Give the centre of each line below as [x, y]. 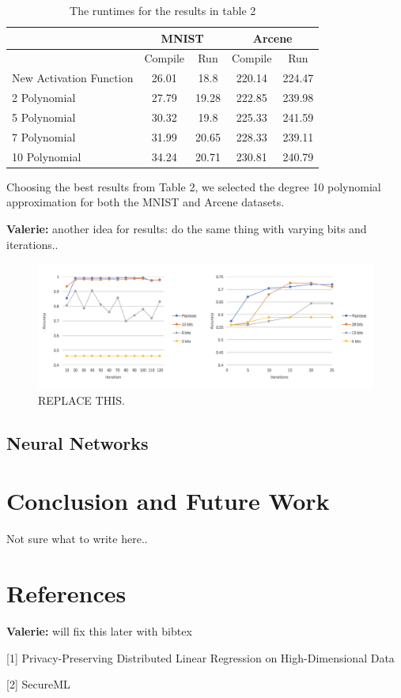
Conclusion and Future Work [168, 501]
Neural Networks [78, 442]
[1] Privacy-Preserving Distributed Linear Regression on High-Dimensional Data [200, 657]
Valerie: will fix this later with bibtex [99, 630]
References [66, 593]
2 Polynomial [44, 98]
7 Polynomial [44, 136]
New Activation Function [73, 78]
